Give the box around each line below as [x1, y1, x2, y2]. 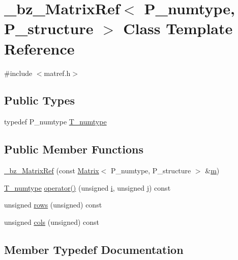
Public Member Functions [4, 141, 143, 157]
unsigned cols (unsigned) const [4, 216, 99, 227]
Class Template [123, 18, 233, 39]
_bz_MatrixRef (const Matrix [4, 165, 99, 176]
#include [4, 67, 33, 78]
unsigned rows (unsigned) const [4, 199, 102, 210]
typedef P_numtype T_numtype [4, 116, 107, 127]
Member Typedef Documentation [4, 241, 184, 257]
